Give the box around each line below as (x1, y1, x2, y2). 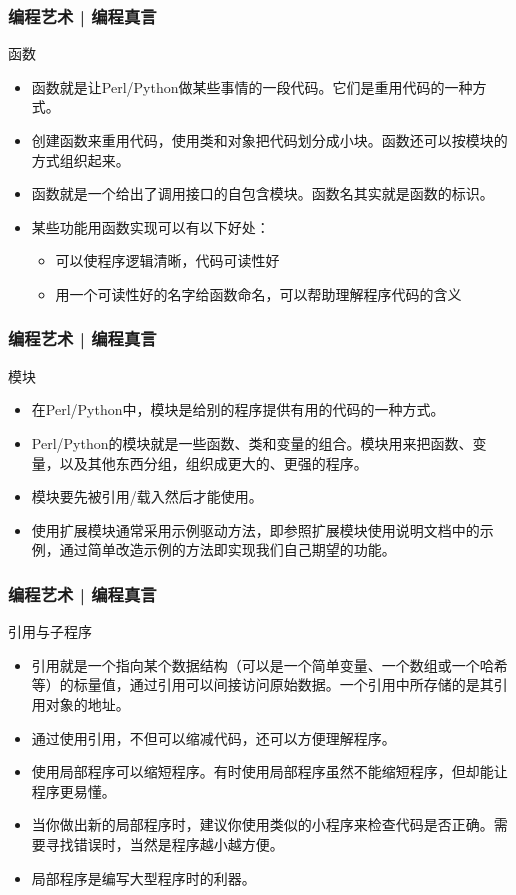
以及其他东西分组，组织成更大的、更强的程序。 (59, 452, 368, 473)
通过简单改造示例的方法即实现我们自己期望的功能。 (59, 539, 396, 560)
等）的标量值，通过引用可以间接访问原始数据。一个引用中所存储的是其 (31, 674, 494, 695)
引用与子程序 (8, 621, 92, 642)
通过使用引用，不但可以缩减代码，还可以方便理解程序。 (31, 727, 396, 748)
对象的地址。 (45, 693, 130, 714)
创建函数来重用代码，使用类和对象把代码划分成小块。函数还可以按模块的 (31, 130, 508, 150)
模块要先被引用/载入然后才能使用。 (31, 486, 263, 507)
